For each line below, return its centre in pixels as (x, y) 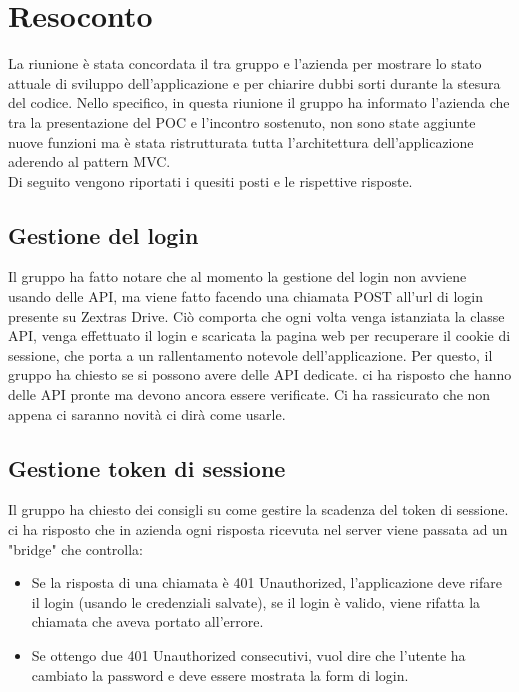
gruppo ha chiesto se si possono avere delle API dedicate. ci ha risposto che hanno (260, 374)
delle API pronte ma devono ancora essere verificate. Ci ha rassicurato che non (249, 394)
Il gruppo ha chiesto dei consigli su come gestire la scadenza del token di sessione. (258, 509)
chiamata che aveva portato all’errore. (147, 621)
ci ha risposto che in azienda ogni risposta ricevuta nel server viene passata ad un (258, 529)
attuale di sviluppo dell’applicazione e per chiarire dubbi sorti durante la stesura (254, 82)
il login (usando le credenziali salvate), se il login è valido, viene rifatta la (256, 601)
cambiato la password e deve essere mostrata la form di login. (220, 674)
